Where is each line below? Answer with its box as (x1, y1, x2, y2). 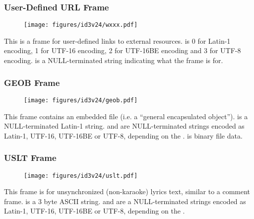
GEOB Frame (4, 76, 60, 88)
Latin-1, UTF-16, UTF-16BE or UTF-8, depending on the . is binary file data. (4, 130, 243, 141)
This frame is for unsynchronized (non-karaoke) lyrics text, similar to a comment (4, 186, 251, 197)
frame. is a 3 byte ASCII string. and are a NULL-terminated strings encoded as (4, 196, 246, 206)
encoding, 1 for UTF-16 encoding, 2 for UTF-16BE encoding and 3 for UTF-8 (4, 45, 241, 56)
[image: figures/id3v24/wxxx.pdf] (24, 21, 138, 29)
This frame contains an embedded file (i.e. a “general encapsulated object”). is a (4, 111, 248, 121)
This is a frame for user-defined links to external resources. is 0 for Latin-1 (4, 35, 231, 46)
